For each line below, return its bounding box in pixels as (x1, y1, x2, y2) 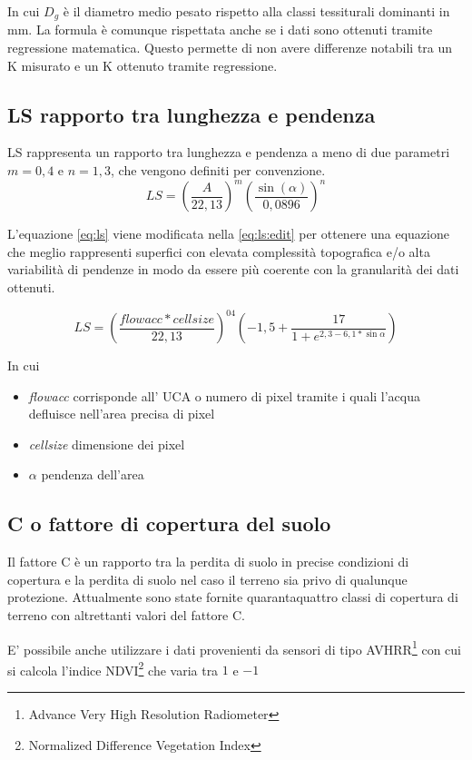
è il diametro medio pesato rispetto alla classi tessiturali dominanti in (63, 2, 450, 20)
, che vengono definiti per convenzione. (111, 161, 326, 180)
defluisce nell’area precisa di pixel (28, 404, 215, 423)
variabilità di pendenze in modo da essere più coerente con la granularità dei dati (7, 260, 459, 279)
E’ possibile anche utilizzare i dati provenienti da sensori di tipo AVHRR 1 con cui (7, 637, 461, 658)
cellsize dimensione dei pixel (28, 434, 185, 453)
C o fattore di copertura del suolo (7, 509, 331, 538)
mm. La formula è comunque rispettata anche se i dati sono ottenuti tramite (7, 20, 433, 39)
